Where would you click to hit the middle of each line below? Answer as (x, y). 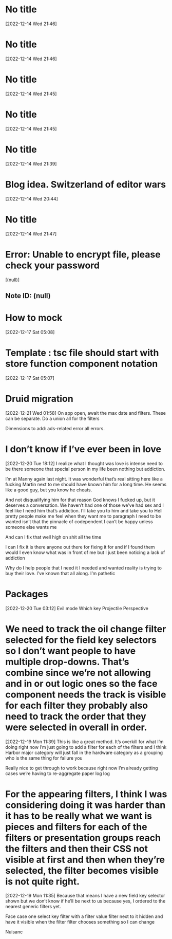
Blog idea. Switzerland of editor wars (85, 184)
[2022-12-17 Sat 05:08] (30, 332)
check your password (53, 265)
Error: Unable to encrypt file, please (83, 254)
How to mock (34, 318)
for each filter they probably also (77, 705)
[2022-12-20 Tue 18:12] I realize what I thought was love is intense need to (84, 463)
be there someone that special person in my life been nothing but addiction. (85, 469)
